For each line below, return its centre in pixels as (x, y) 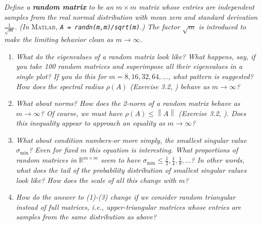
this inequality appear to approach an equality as (91, 123)
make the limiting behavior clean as (59, 39)
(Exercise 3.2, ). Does (212, 113)
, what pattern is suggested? (211, 76)
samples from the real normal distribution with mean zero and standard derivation (131, 16)
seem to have (121, 160)
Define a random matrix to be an (59, 7)
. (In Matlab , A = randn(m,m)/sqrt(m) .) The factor (97, 27)
